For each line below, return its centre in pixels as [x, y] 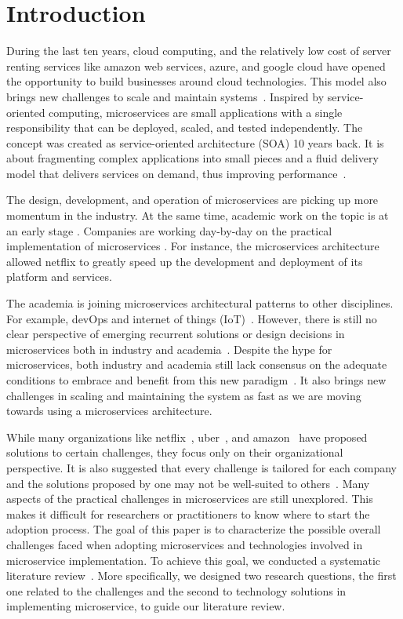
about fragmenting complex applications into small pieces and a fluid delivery [192, 158]
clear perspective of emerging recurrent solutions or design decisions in [176, 334]
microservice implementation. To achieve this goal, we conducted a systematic [194, 560]
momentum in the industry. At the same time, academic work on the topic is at [198, 215]
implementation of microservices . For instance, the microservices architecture [193, 246]
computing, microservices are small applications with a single [196, 112]
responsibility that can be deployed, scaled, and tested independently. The [185, 127]
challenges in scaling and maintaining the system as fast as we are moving [184, 395]
